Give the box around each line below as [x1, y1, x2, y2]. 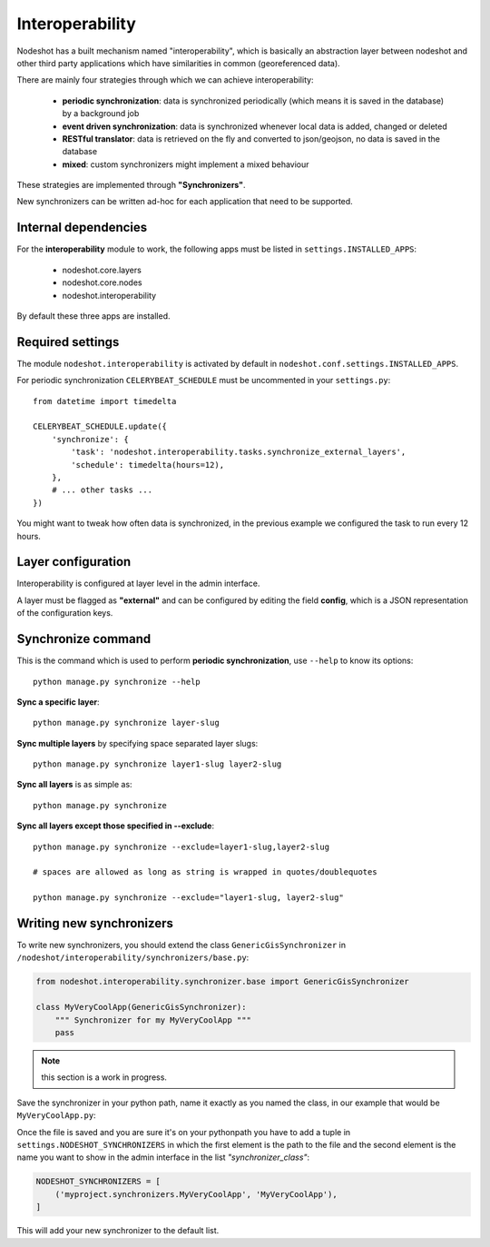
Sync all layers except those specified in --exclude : [16, 820, 215, 831]
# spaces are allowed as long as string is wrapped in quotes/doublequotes [33, 867, 377, 877]
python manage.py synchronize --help [33, 677, 201, 687]
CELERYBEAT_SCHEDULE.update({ [33, 421, 168, 431]
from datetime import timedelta [33, 396, 177, 406]
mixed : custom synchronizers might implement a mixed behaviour [62, 159, 309, 170]
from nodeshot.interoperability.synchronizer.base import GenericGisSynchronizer [35, 976, 410, 987]
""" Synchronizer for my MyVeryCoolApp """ [54, 1014, 251, 1025]
